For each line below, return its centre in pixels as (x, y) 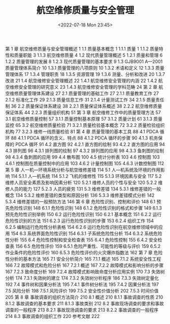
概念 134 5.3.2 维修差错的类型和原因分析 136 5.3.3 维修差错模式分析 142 (80, 195)
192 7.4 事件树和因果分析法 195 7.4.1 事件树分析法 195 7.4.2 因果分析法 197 (82, 284)
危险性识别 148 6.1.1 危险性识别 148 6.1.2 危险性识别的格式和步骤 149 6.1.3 (86, 208)
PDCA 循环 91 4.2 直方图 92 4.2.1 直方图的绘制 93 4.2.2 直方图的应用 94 (90, 144)
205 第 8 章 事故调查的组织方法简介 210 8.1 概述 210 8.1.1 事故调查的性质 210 (84, 297)
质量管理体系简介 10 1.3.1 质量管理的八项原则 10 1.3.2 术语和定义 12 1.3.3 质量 (85, 68)
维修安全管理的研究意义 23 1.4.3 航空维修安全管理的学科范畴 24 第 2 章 (83, 87)
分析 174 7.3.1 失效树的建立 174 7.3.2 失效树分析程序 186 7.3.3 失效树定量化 (82, 278)
